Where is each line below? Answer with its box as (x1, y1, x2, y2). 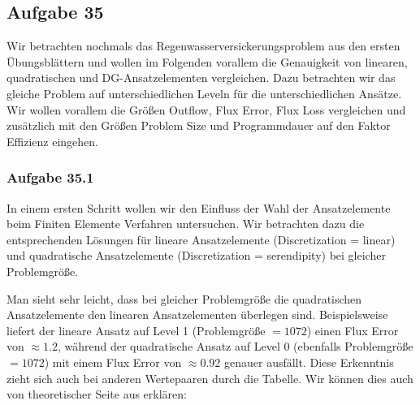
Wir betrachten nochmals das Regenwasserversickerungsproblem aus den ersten (6, 37, 401, 54)
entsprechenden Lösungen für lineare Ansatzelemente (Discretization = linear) (6, 231, 396, 248)
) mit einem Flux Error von (44, 353, 182, 370)
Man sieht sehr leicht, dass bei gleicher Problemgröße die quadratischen (6, 290, 362, 307)
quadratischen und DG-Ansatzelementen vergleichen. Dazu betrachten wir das (6, 69, 396, 86)
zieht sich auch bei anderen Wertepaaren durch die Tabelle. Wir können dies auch (6, 369, 414, 386)
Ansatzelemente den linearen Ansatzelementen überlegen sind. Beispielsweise (6, 306, 388, 323)
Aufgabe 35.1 (6, 167, 94, 187)
